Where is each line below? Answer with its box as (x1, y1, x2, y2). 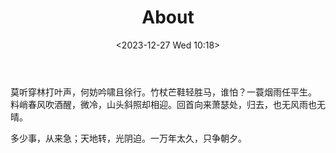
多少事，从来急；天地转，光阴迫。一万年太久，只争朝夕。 (10, 132, 247, 144)
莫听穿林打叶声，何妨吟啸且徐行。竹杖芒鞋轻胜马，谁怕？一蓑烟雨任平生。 (10, 86, 317, 98)
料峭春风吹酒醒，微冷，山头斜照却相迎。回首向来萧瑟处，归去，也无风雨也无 (10, 98, 326, 110)
